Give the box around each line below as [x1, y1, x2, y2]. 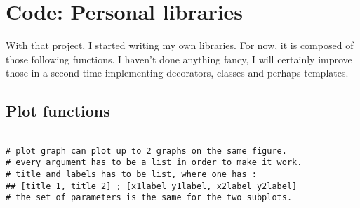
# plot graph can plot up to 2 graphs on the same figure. [6, 145, 287, 156]
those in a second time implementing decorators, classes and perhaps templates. [6, 65, 349, 80]
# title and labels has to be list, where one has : [6, 169, 257, 180]
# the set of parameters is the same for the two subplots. [6, 193, 293, 203]
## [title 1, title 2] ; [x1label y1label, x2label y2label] [6, 181, 298, 191]
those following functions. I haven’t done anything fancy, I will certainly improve [6, 51, 352, 66]
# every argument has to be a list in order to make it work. [6, 157, 302, 168]
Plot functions [6, 100, 110, 122]
